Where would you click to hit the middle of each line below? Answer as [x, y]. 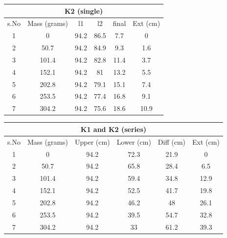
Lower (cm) [134, 141]
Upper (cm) [92, 141]
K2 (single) [84, 11]
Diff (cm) [172, 141]
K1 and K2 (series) [113, 129]
